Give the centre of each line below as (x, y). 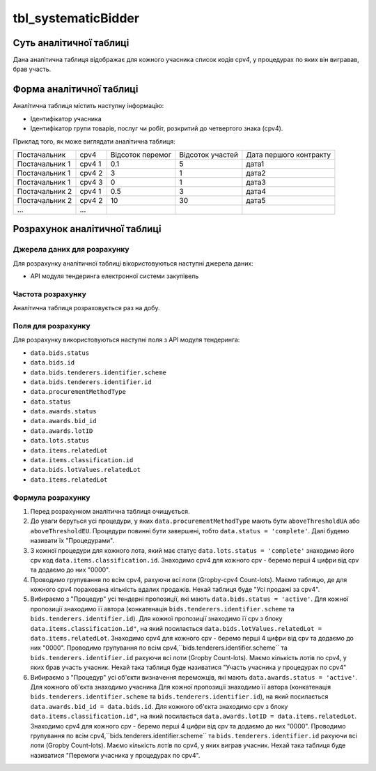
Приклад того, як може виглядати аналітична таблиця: (94, 141)
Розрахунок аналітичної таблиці (87, 229)
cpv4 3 (91, 182)
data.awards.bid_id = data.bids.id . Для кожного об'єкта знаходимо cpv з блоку (159, 706)
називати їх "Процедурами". (72, 541)
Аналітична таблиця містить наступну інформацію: (88, 106)
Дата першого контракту (288, 155)
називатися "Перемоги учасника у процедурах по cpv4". (115, 755)
